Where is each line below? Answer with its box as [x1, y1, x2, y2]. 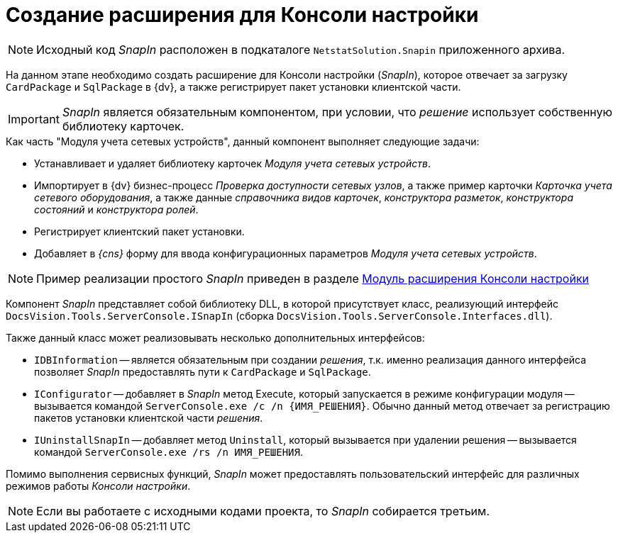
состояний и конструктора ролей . [34, 203, 199, 215]
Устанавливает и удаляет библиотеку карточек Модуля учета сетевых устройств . [34, 157, 431, 169]
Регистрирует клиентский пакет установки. [34, 225, 245, 237]
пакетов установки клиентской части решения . [34, 411, 263, 424]
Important [8, 111, 60, 126]
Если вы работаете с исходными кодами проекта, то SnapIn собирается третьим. [36, 503, 490, 518]
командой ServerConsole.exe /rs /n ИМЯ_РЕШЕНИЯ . [34, 445, 304, 458]
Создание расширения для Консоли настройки [6, 3, 479, 27]
